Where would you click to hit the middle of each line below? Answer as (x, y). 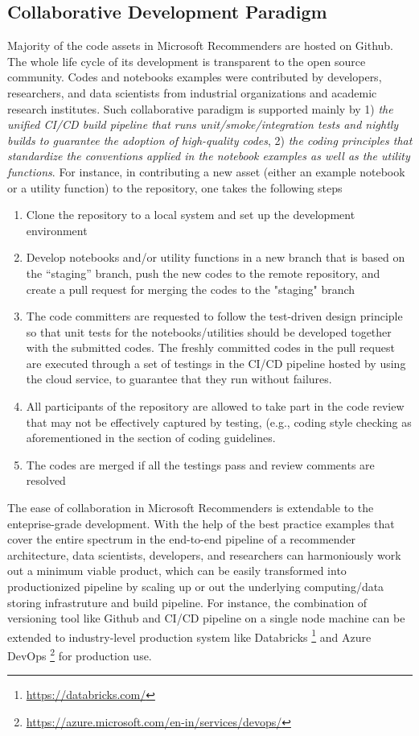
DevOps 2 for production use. (80, 654)
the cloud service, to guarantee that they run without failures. (179, 379)
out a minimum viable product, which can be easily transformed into (177, 571)
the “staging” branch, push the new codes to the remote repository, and (203, 273)
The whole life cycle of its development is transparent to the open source (187, 61)
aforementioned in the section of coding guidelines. (151, 438)
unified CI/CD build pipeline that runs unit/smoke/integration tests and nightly (203, 124)
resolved (46, 480)
